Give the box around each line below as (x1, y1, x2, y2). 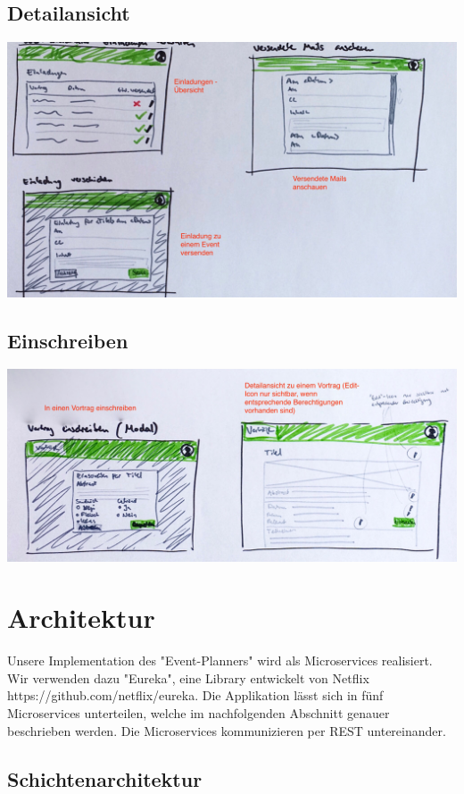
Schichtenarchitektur (7, 765, 203, 792)
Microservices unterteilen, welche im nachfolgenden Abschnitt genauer (7, 704, 390, 723)
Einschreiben (7, 326, 128, 354)
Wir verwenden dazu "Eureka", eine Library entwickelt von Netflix (7, 668, 369, 687)
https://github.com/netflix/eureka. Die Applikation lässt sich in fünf (7, 686, 384, 705)
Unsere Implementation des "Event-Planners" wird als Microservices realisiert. (7, 651, 433, 670)
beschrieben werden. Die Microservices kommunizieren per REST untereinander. (7, 721, 446, 740)
